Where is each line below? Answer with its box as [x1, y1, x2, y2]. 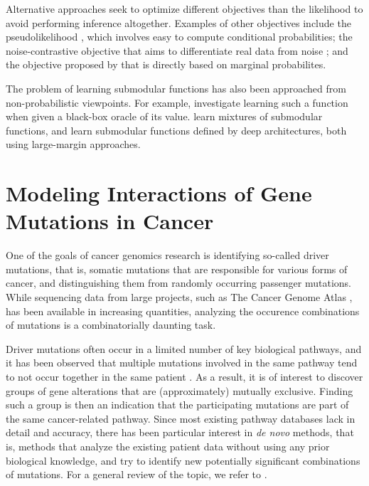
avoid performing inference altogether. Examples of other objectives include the [6, 15, 351, 30]
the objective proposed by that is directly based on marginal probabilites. [6, 57, 326, 72]
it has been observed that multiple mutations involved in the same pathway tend [6, 355, 358, 370]
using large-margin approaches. [6, 137, 141, 152]
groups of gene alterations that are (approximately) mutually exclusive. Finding [6, 383, 353, 398]
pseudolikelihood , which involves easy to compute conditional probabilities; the [6, 29, 353, 44]
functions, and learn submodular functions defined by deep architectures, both [6, 122, 347, 137]
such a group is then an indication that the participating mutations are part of [6, 397, 349, 412]
